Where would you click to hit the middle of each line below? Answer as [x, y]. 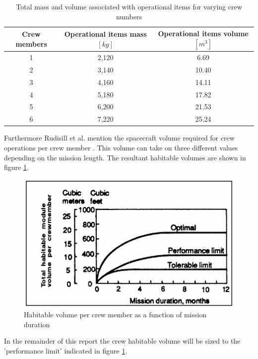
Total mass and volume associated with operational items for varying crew [129, 6]
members [31, 43]
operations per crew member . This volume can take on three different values [121, 147]
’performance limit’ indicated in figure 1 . [66, 350]
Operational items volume [203, 34]
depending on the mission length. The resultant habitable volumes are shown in [125, 157]
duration [37, 324]
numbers [129, 16]
